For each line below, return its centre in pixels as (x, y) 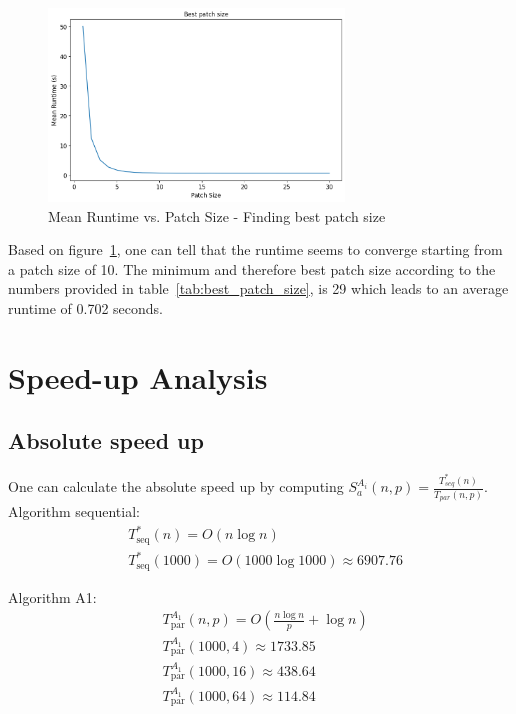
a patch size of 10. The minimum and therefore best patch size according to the (252, 268)
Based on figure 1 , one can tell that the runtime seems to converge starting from (255, 249)
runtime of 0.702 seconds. (85, 307)
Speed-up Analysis (138, 376)
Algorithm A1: (52, 596)
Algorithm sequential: (74, 511)
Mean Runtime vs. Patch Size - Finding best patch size (217, 215)
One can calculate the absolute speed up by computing (176, 486)
